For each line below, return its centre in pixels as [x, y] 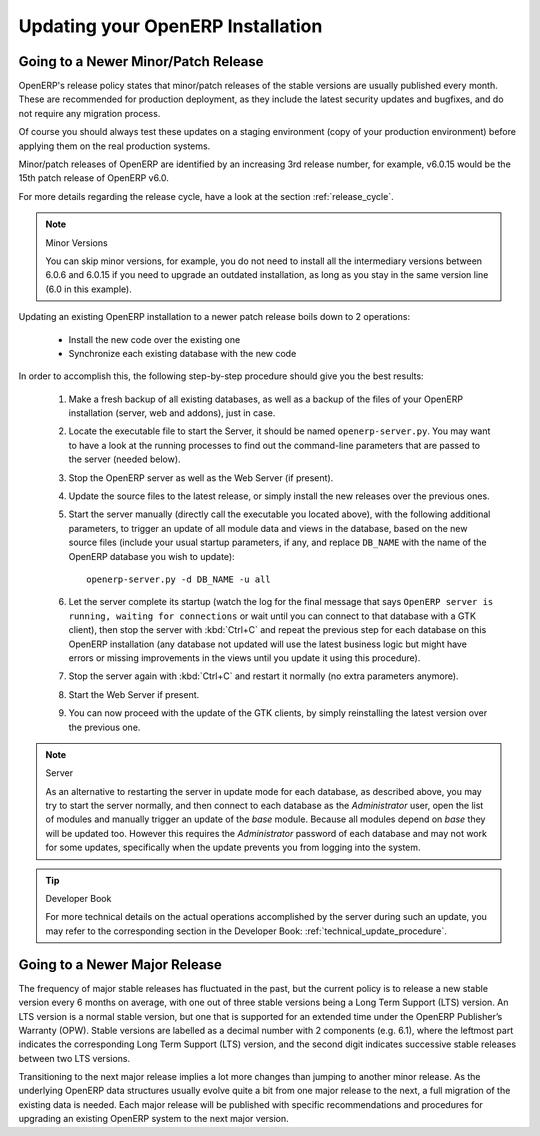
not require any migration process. [89, 113]
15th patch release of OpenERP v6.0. [94, 178]
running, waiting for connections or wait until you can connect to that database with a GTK [272, 616]
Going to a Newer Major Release [120, 964]
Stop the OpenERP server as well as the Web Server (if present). [201, 477]
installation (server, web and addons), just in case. [172, 413]
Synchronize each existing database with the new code [182, 353]
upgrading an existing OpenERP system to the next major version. [153, 1119]
